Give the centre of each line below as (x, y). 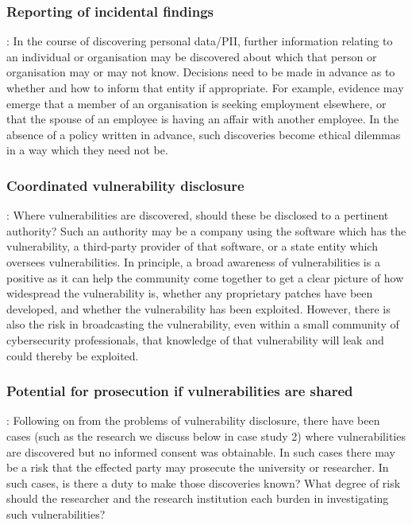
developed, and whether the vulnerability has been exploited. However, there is (198, 308)
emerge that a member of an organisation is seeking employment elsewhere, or (196, 103)
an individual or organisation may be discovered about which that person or (192, 56)
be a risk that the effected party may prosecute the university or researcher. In (198, 467)
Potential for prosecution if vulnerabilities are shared (180, 391)
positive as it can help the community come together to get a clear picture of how (205, 277)
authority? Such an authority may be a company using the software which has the (206, 230)
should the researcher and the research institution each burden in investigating (198, 498)
